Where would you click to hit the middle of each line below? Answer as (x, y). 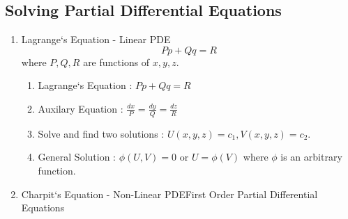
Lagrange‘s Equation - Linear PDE (96, 39)
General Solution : (77, 157)
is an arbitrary (311, 157)
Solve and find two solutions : (101, 133)
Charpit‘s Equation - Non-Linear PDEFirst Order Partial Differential (169, 194)
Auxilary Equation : (81, 108)
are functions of (116, 62)
